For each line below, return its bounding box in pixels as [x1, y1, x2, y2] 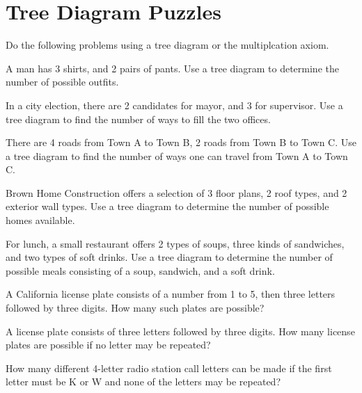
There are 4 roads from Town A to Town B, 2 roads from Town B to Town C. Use [6, 135, 356, 150]
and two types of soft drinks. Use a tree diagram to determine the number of [6, 250, 333, 264]
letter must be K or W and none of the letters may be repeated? [6, 374, 281, 389]
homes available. [6, 213, 75, 227]
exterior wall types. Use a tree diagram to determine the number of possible [6, 199, 329, 214]
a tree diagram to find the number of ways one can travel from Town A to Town [6, 148, 348, 163]
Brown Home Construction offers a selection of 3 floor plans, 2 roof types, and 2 [6, 185, 347, 200]
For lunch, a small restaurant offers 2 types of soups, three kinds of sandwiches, [6, 236, 345, 250]
